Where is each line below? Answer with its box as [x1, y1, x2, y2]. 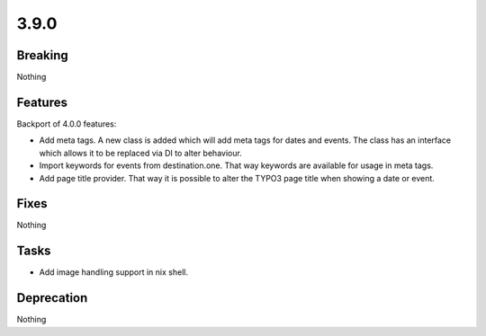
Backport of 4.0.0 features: [16, 118, 117, 129]
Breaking [16, 48, 69, 63]
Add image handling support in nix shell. [39, 267, 189, 278]
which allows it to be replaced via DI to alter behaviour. [39, 147, 242, 158]
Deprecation [16, 290, 88, 305]
